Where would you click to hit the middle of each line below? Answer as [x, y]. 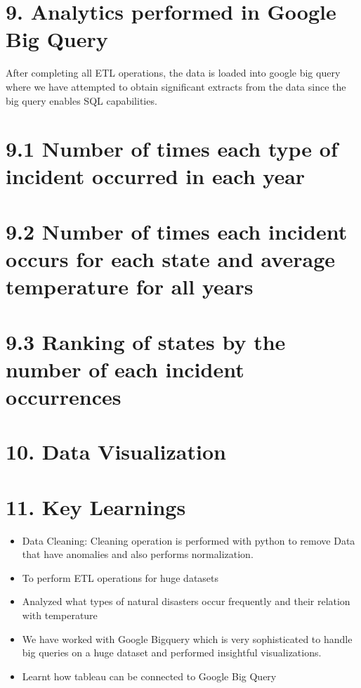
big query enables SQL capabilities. [81, 100]
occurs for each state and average [171, 259]
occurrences [64, 396]
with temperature [60, 615]
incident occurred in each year [156, 176]
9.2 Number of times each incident [177, 231]
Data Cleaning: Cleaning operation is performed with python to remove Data [189, 540]
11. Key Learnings [96, 506]
